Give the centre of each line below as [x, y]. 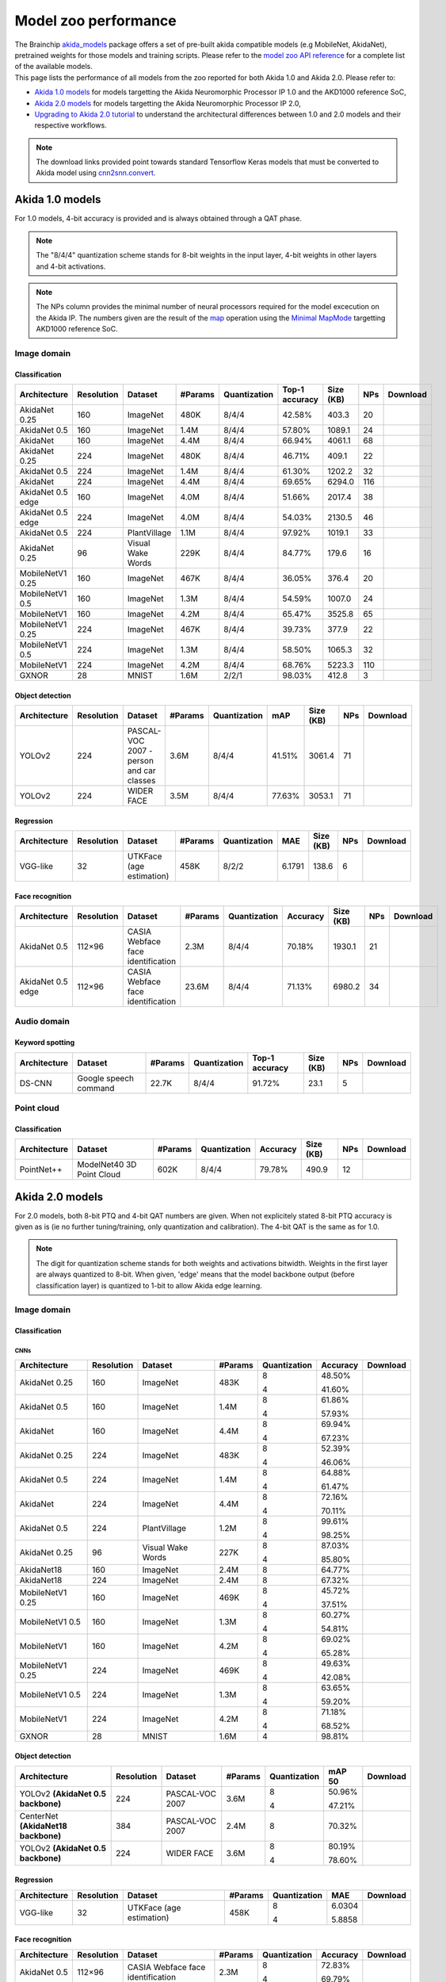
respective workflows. [71, 125]
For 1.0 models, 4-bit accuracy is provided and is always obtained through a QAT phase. [158, 219]
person [141, 761]
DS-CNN [36, 1083]
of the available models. [53, 67]
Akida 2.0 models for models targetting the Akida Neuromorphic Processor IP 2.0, [168, 103]
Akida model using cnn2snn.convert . [96, 173]
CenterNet [39, 1816]
